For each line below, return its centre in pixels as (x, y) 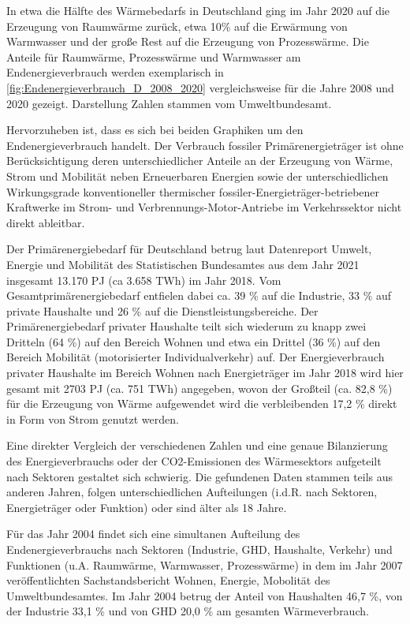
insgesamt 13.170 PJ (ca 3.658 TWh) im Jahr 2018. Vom (144, 280)
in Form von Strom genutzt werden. (93, 418)
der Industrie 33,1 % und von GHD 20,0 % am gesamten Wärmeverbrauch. (188, 611)
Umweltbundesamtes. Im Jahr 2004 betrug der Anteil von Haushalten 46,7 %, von (205, 595)
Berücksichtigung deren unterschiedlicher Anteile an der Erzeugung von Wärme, (200, 161)
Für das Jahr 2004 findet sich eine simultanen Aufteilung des (153, 534)
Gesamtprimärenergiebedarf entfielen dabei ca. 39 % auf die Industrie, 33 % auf (199, 295)
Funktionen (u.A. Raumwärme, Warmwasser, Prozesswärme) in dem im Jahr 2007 (205, 564)
